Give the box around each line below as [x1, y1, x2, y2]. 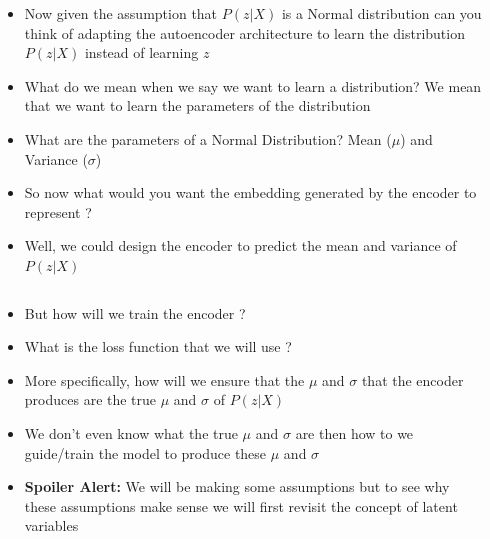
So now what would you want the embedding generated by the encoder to [24, 182, 477, 203]
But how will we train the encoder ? [24, 302, 246, 323]
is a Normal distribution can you [281, 3, 482, 23]
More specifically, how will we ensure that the [24, 369, 305, 390]
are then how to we [295, 422, 414, 443]
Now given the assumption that [24, 3, 218, 23]
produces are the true [24, 389, 157, 410]
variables [24, 515, 79, 536]
